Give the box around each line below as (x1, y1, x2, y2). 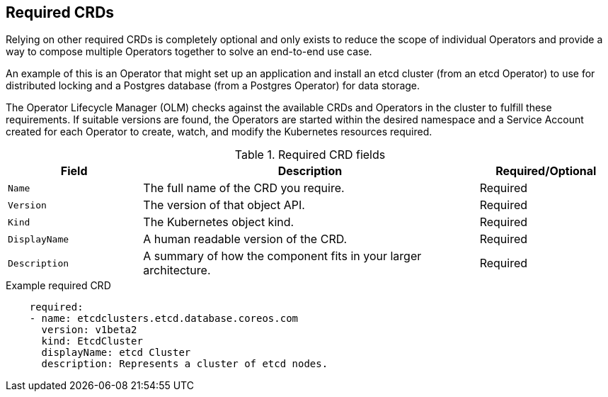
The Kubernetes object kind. (143, 215, 294, 230)
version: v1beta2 (41, 324, 137, 336)
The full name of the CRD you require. (143, 181, 345, 196)
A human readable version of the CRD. (143, 232, 348, 247)
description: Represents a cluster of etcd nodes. (41, 358, 328, 370)
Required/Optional (495, 164, 597, 179)
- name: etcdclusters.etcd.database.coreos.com (29, 313, 299, 325)
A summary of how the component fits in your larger (143, 249, 422, 264)
